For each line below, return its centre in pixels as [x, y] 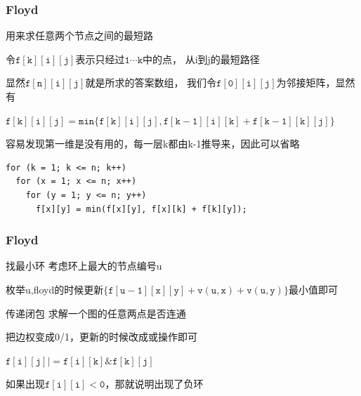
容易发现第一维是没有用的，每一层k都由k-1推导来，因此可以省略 [153, 144]
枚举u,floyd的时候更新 [55, 289]
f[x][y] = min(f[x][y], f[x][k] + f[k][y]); [141, 209]
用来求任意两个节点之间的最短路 [79, 35]
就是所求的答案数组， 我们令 [151, 82]
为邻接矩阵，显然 [316, 82]
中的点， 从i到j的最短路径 [201, 59]
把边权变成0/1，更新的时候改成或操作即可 [101, 337]
